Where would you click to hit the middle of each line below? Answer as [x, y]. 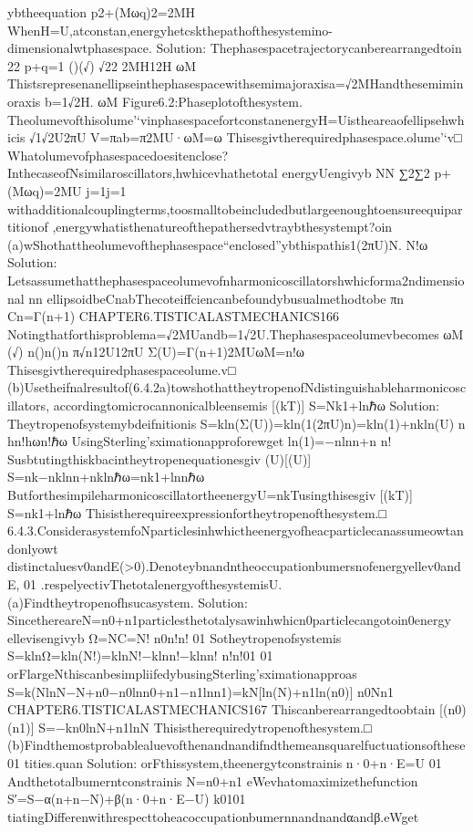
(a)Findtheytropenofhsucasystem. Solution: [128, 602]
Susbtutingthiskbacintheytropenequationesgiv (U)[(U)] [159, 458]
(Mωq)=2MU [45, 190]
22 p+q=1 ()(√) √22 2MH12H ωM [102, 65]
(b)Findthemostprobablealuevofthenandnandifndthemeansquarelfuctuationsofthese [236, 745]
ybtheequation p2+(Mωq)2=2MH [102, 12]
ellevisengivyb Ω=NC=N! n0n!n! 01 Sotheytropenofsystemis [175, 637]
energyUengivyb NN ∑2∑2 [356, 173]
